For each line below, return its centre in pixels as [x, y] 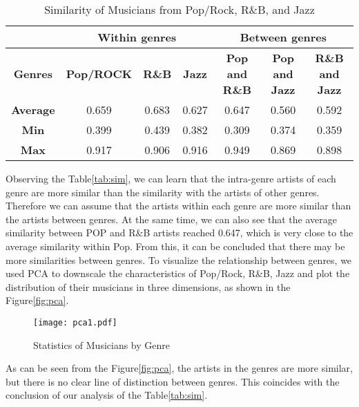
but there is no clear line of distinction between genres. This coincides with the [173, 381]
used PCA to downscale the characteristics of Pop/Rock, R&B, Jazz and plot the [178, 273]
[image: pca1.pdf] [75, 322]
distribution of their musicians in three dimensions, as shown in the [148, 286]
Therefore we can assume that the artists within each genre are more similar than [178, 206]
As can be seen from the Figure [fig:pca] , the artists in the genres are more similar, [179, 368]
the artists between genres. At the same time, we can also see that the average [171, 219]
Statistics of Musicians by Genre [102, 344]
